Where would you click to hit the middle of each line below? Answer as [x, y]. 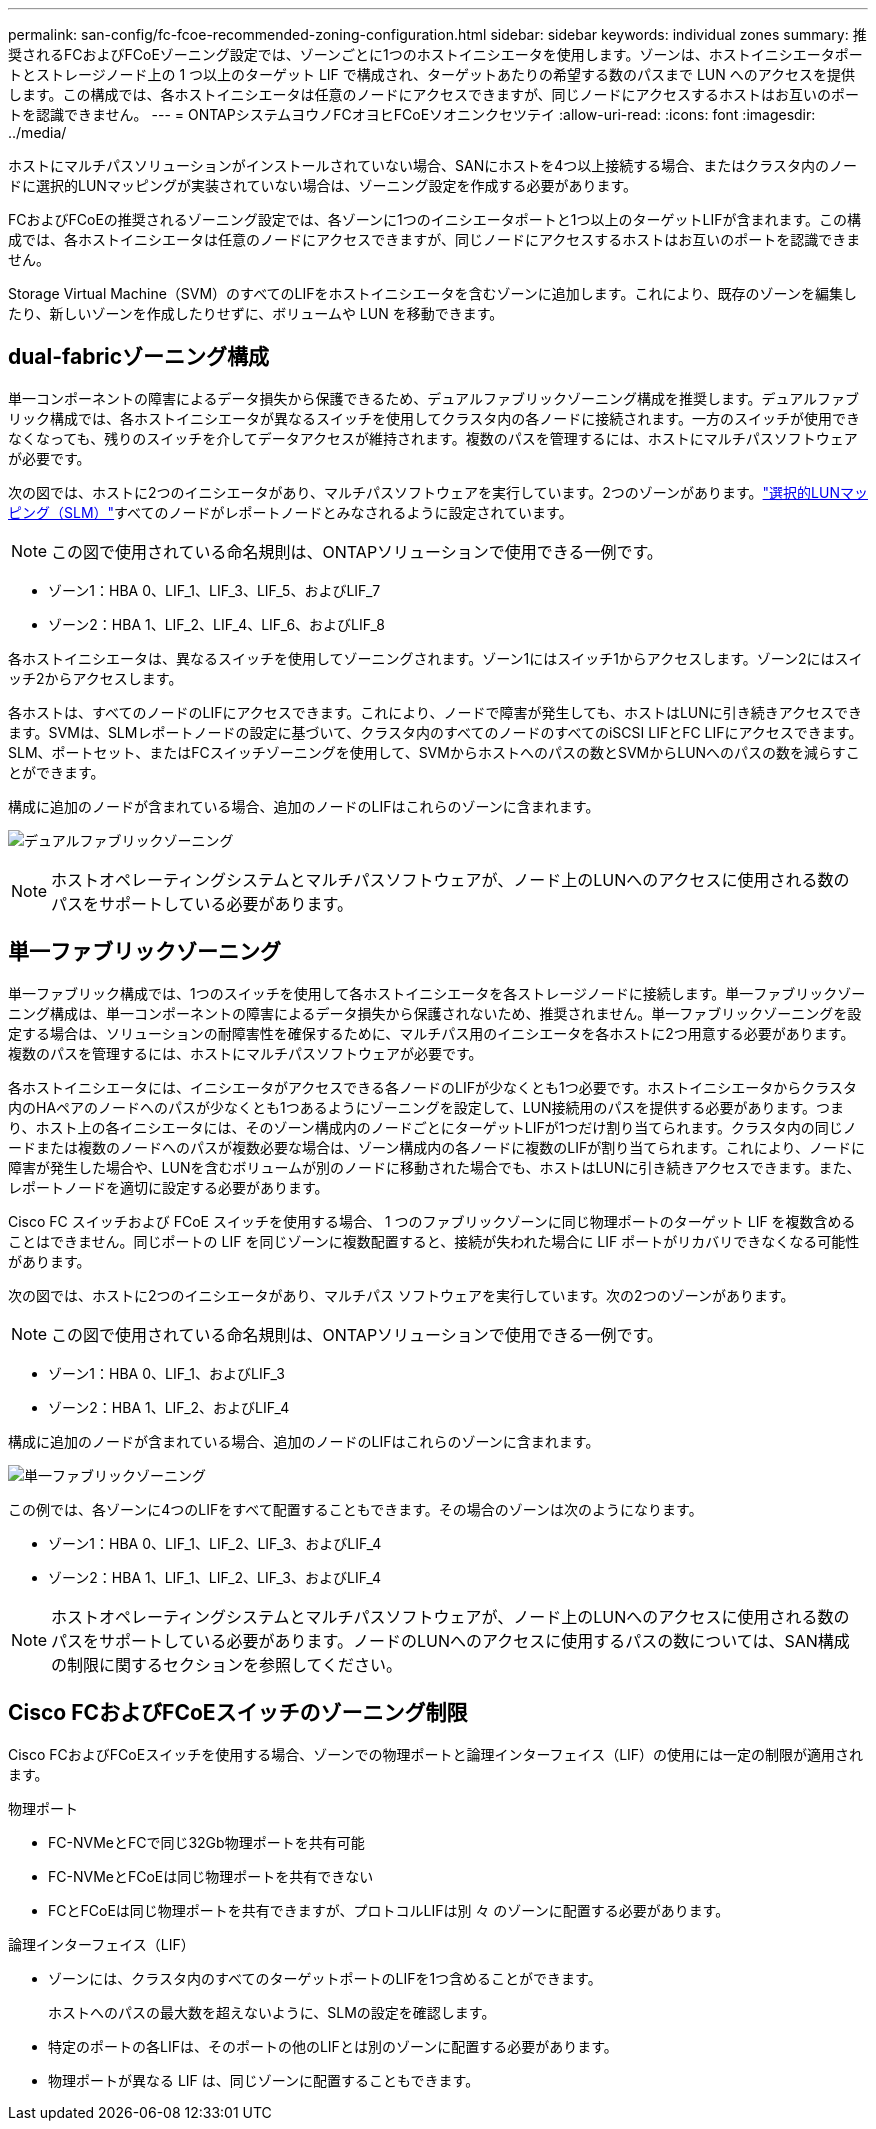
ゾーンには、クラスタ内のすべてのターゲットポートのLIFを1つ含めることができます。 [325, 1978]
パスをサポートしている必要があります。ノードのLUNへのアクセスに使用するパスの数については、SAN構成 [450, 1640]
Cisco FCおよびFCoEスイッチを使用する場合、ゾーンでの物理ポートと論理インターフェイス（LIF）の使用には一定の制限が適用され [436, 1754]
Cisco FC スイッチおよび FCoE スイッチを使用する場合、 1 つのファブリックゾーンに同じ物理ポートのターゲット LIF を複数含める [432, 1221]
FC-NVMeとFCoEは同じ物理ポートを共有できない [211, 1876]
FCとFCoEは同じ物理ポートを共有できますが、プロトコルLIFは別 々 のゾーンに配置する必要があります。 [389, 1910]
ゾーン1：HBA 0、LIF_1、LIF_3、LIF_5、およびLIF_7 [214, 590]
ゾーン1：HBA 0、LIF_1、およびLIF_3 [166, 1373]
